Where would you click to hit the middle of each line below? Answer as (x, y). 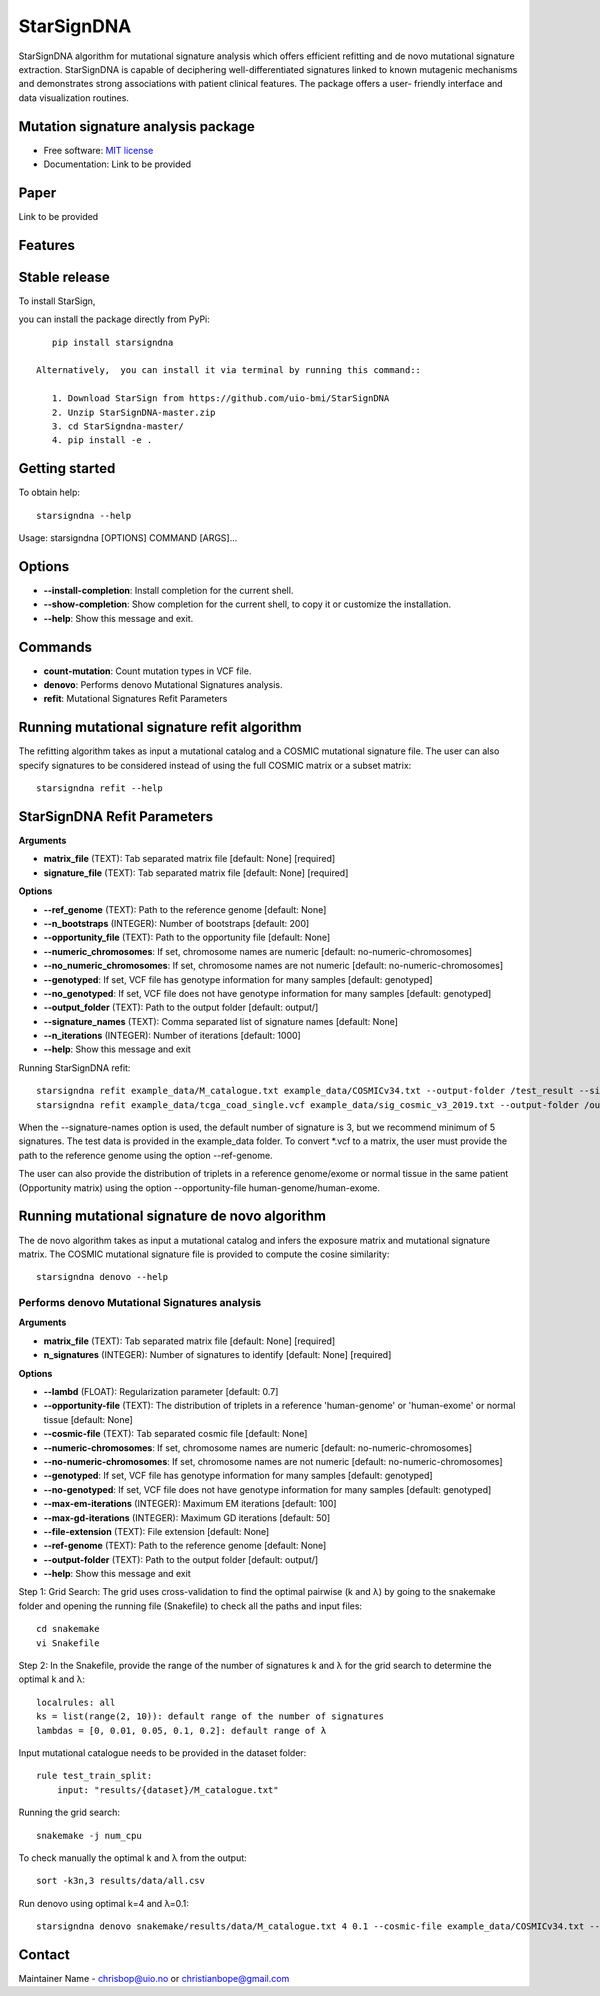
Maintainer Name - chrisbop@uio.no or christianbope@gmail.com (154, 1979)
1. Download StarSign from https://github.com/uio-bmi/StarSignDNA (220, 398)
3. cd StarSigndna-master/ (118, 426)
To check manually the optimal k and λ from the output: (132, 1857)
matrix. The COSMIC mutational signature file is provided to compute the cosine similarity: (204, 1254)
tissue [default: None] (88, 1419)
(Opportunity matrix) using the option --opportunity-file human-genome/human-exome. (199, 1187)
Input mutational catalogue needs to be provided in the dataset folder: (162, 1752)
